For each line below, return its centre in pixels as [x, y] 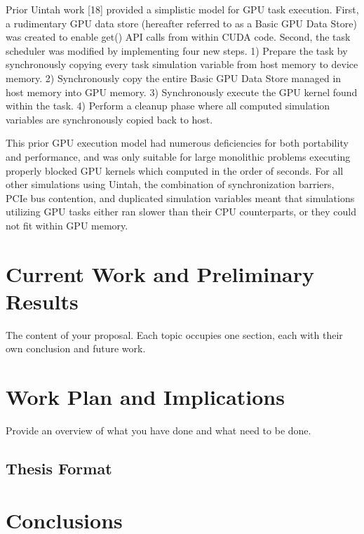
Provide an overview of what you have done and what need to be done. [159, 430]
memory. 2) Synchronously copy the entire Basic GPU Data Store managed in [174, 78]
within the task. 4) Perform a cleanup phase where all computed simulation [168, 106]
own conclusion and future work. [76, 348]
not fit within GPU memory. [67, 225]
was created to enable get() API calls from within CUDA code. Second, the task [178, 37]
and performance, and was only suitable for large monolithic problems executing [178, 156]
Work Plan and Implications [145, 397]
